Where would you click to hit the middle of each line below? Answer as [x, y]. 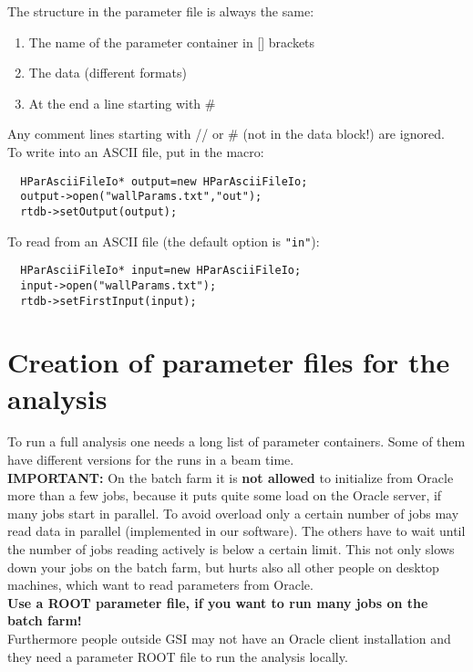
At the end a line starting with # [122, 103]
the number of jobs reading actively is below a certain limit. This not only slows [231, 549]
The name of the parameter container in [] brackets [172, 42]
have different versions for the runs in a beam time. [151, 460]
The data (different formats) [108, 73]
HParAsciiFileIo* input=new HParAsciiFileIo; [161, 271]
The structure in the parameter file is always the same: [161, 11]
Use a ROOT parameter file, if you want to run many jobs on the [218, 602]
